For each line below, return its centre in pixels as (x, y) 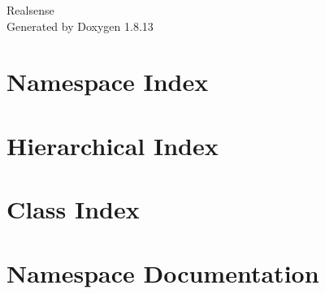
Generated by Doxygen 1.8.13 (80, 26)
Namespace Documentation (163, 272)
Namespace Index (108, 82)
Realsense (30, 10)
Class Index (73, 209)
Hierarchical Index (113, 145)
